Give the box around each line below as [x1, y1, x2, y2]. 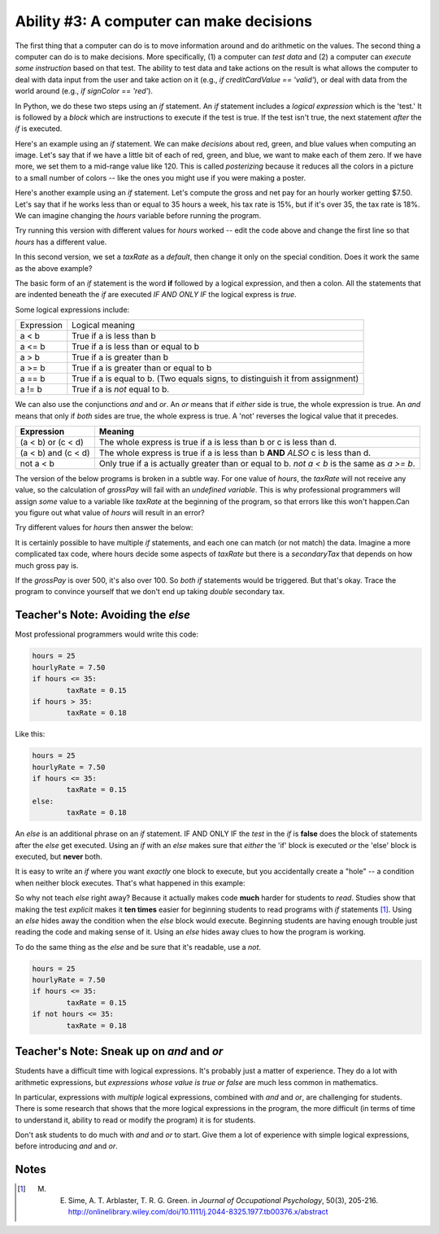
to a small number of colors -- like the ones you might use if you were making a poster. [15, 173, 306, 182]
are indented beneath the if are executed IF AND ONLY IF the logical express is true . [15, 290, 297, 300]
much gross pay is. [15, 560, 79, 570]
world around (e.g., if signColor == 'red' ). [15, 86, 154, 96]
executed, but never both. [15, 851, 102, 861]
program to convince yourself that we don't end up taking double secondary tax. [15, 587, 285, 597]
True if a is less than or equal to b [72, 341, 199, 352]
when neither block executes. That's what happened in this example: [15, 877, 246, 887]
